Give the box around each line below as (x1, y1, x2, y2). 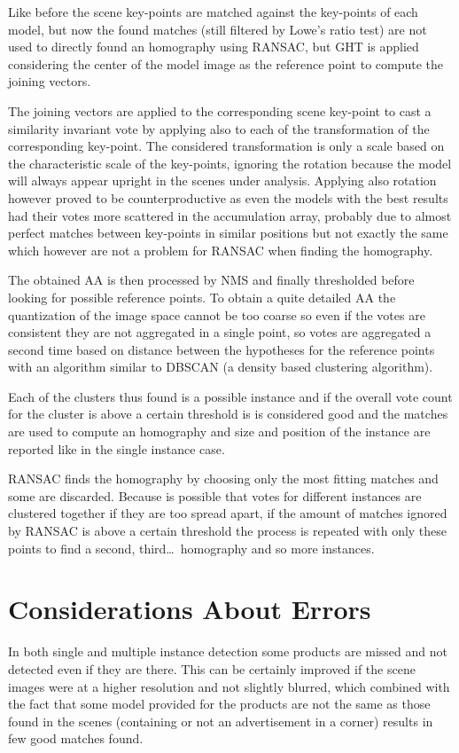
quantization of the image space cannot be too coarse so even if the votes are (8, 305, 425, 324)
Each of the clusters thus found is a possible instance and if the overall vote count (8, 387, 453, 405)
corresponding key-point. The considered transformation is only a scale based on (8, 137, 445, 155)
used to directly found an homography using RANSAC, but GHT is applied (8, 37, 419, 56)
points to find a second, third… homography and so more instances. (8, 538, 375, 557)
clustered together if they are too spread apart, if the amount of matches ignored (8, 504, 447, 522)
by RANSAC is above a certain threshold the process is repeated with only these (8, 522, 447, 540)
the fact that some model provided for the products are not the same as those (8, 694, 431, 713)
